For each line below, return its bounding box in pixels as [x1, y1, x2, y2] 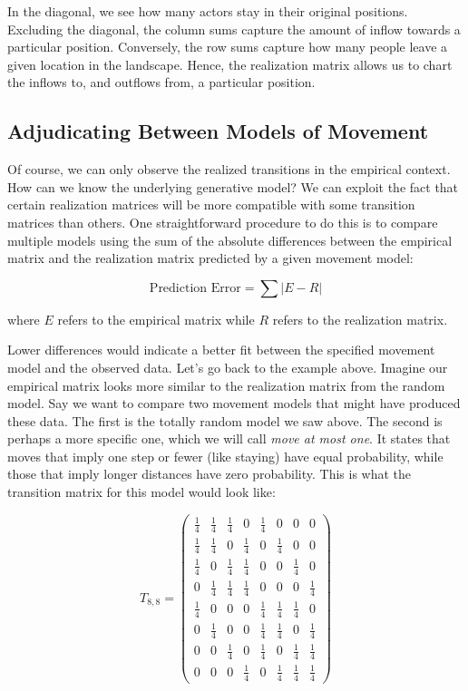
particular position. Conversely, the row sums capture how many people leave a [7, 37, 448, 56]
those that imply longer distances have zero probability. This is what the [7, 464, 412, 483]
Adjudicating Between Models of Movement [7, 117, 429, 145]
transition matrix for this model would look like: [7, 482, 276, 501]
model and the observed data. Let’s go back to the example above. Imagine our [7, 357, 448, 376]
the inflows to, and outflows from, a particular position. [7, 73, 316, 92]
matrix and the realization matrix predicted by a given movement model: [7, 248, 414, 268]
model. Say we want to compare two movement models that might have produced [7, 394, 461, 413]
